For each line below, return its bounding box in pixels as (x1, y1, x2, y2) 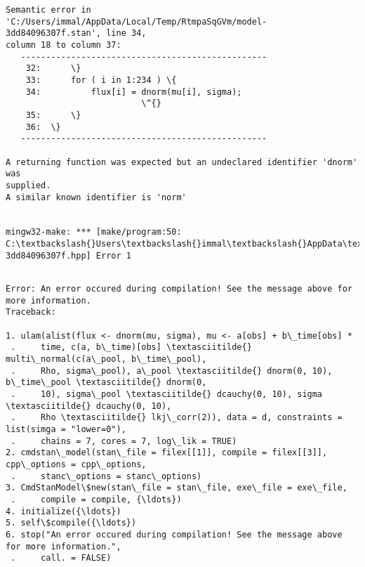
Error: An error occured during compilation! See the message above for (6, 284, 352, 294)
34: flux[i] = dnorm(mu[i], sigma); (25, 86, 242, 97)
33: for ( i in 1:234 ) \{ (25, 74, 177, 85)
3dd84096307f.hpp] (6, 250, 91, 261)
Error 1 (95, 250, 131, 261)
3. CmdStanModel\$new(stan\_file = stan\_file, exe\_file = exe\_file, (6, 483, 347, 493)
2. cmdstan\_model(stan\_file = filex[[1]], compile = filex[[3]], (6, 448, 328, 458)
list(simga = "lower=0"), (6, 424, 126, 434)
